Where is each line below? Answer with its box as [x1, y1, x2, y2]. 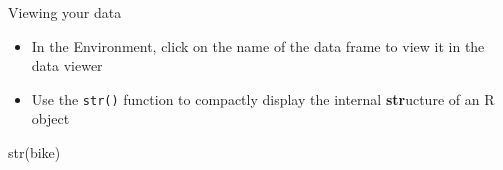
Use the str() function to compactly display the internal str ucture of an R [31, 88, 495, 109]
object [31, 108, 70, 129]
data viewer [31, 55, 103, 76]
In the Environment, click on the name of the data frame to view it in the [31, 35, 485, 56]
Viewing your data [8, 2, 122, 22]
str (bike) [8, 142, 61, 163]
